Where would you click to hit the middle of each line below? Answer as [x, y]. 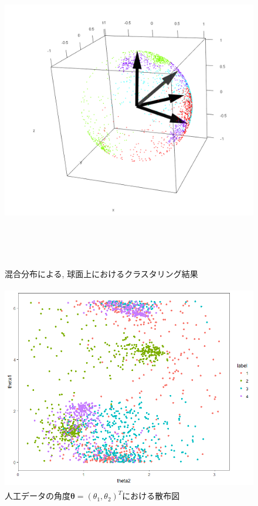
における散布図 [151, 496]
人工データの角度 [38, 496]
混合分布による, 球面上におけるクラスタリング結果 [101, 273]
